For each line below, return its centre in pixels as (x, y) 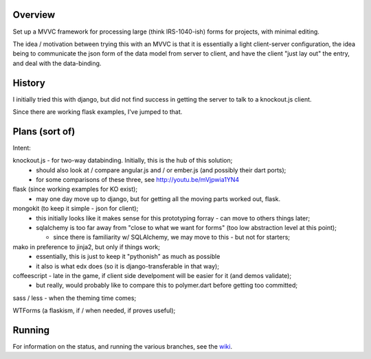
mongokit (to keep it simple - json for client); (76, 209)
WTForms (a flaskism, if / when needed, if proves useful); (94, 311)
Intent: (22, 148)
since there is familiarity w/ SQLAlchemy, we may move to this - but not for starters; (172, 238)
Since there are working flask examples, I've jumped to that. (98, 112)
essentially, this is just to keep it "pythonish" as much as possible (128, 257)
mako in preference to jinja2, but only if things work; (87, 246)
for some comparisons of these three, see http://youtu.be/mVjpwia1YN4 (138, 180)
